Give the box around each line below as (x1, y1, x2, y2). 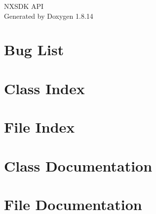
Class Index (4, 78, 85, 98)
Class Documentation (4, 155, 153, 176)
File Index (4, 117, 75, 137)
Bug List (4, 39, 64, 60)
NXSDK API (4, 1, 44, 11)
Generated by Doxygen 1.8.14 (4, 10, 93, 21)
